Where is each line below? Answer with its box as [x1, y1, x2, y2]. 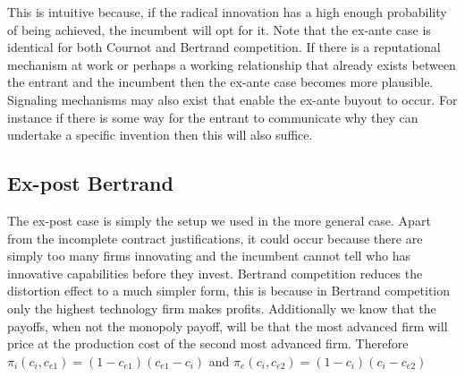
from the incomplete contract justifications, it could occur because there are [7, 228, 423, 247]
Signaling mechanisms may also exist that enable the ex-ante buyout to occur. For [7, 90, 458, 108]
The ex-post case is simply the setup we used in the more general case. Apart [7, 210, 431, 229]
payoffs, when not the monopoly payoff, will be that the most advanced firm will [7, 316, 448, 335]
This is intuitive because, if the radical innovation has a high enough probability [7, 3, 447, 21]
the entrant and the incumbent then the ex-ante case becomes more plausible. [7, 73, 434, 91]
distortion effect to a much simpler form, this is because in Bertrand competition [7, 281, 451, 300]
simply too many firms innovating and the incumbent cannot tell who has [7, 246, 411, 265]
